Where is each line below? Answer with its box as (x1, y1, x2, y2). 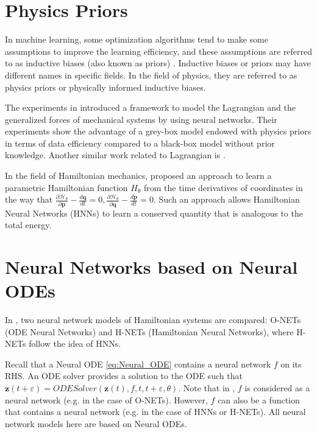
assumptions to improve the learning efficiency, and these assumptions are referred (5, 44, 312, 57)
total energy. (5, 218, 52, 231)
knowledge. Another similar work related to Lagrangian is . (5, 148, 226, 161)
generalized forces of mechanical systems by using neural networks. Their (5, 113, 277, 125)
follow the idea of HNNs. (29, 337, 121, 350)
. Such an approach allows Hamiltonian (154, 193, 300, 206)
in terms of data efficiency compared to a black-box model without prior (5, 136, 275, 149)
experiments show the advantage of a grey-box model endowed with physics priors (5, 125, 312, 138)
